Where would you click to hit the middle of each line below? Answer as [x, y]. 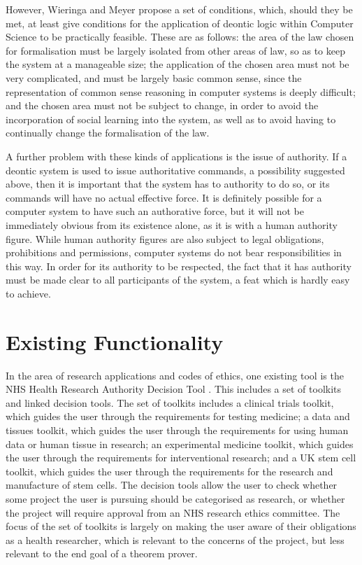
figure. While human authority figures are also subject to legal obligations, [165, 238]
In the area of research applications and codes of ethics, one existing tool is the [175, 375]
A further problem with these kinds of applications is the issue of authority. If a [176, 156]
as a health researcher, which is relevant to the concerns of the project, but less [175, 539]
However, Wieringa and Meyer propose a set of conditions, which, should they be [179, 9]
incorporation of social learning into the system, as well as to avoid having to [171, 119]
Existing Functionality [115, 341]
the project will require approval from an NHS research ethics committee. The [173, 512]
